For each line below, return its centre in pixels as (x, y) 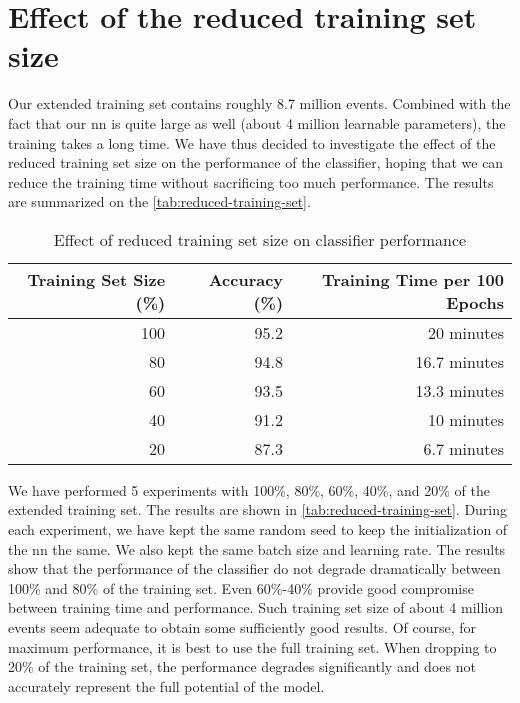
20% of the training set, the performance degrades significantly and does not (242, 666)
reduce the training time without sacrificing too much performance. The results (251, 181)
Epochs (475, 302)
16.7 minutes (459, 361)
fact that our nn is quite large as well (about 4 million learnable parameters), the (257, 122)
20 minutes (465, 332)
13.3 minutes (459, 390)
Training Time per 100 (412, 279)
